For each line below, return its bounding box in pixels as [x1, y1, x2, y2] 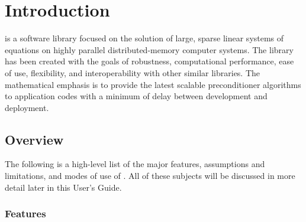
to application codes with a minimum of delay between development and [5, 90, 268, 102]
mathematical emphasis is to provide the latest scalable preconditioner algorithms [5, 78, 301, 90]
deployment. [5, 101, 49, 113]
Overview [5, 130, 64, 148]
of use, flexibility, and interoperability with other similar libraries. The [5, 66, 260, 79]
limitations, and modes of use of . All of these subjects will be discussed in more [5, 169, 295, 182]
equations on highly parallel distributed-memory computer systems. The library [5, 43, 294, 56]
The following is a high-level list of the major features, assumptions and [5, 158, 265, 170]
